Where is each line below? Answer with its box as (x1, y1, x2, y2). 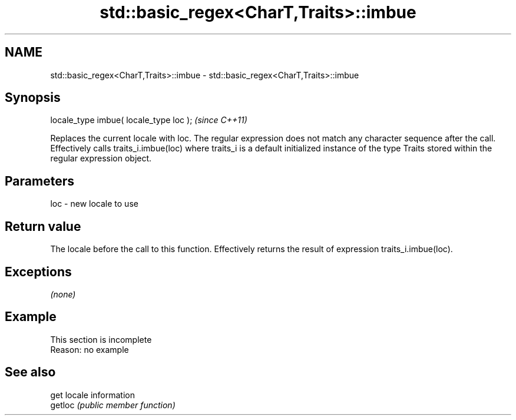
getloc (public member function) (50, 399, 176, 410)
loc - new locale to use (50, 199, 138, 209)
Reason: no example (50, 344, 129, 355)
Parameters (5, 173, 74, 188)
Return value (5, 219, 81, 234)
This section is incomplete (50, 334, 152, 345)
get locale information (50, 389, 135, 400)
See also (5, 365, 56, 380)
